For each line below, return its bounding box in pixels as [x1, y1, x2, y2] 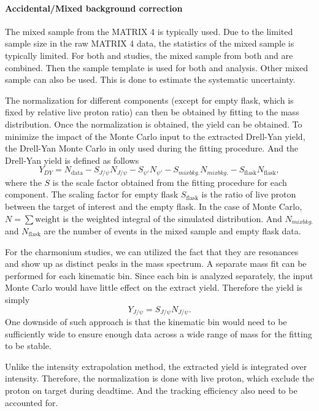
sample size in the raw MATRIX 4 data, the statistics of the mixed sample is [5, 37, 294, 50]
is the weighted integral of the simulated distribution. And [63, 212, 282, 225]
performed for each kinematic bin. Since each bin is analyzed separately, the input [5, 269, 313, 282]
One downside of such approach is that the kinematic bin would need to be [5, 315, 287, 328]
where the [5, 175, 42, 188]
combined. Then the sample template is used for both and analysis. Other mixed [5, 61, 308, 74]
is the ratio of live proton [201, 188, 296, 201]
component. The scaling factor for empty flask [5, 188, 179, 201]
